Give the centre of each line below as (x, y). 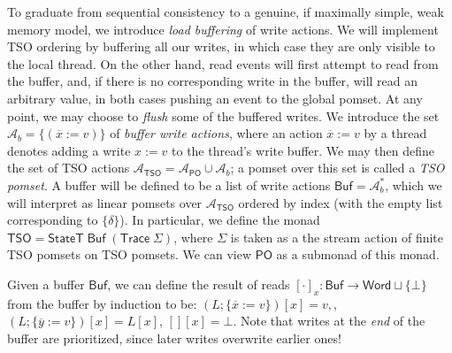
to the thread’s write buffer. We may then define (303, 150)
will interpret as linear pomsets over (105, 202)
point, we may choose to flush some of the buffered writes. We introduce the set (223, 115)
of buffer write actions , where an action (216, 133)
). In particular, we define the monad (220, 220)
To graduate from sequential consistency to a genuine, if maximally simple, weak (226, 12)
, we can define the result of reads (199, 284)
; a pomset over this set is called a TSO (337, 168)
